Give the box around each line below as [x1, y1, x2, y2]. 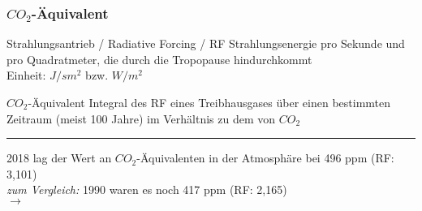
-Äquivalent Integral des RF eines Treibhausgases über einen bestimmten [28, 94, 391, 110]
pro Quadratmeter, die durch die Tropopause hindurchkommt [6, 50, 312, 67]
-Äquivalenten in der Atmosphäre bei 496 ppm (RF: [136, 149, 394, 166]
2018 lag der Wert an [6, 149, 112, 166]
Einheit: [6, 67, 46, 84]
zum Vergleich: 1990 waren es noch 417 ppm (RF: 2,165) [6, 181, 287, 198]
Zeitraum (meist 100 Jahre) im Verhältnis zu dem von [6, 110, 276, 127]
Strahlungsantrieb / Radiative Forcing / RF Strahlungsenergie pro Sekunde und [6, 35, 405, 52]
